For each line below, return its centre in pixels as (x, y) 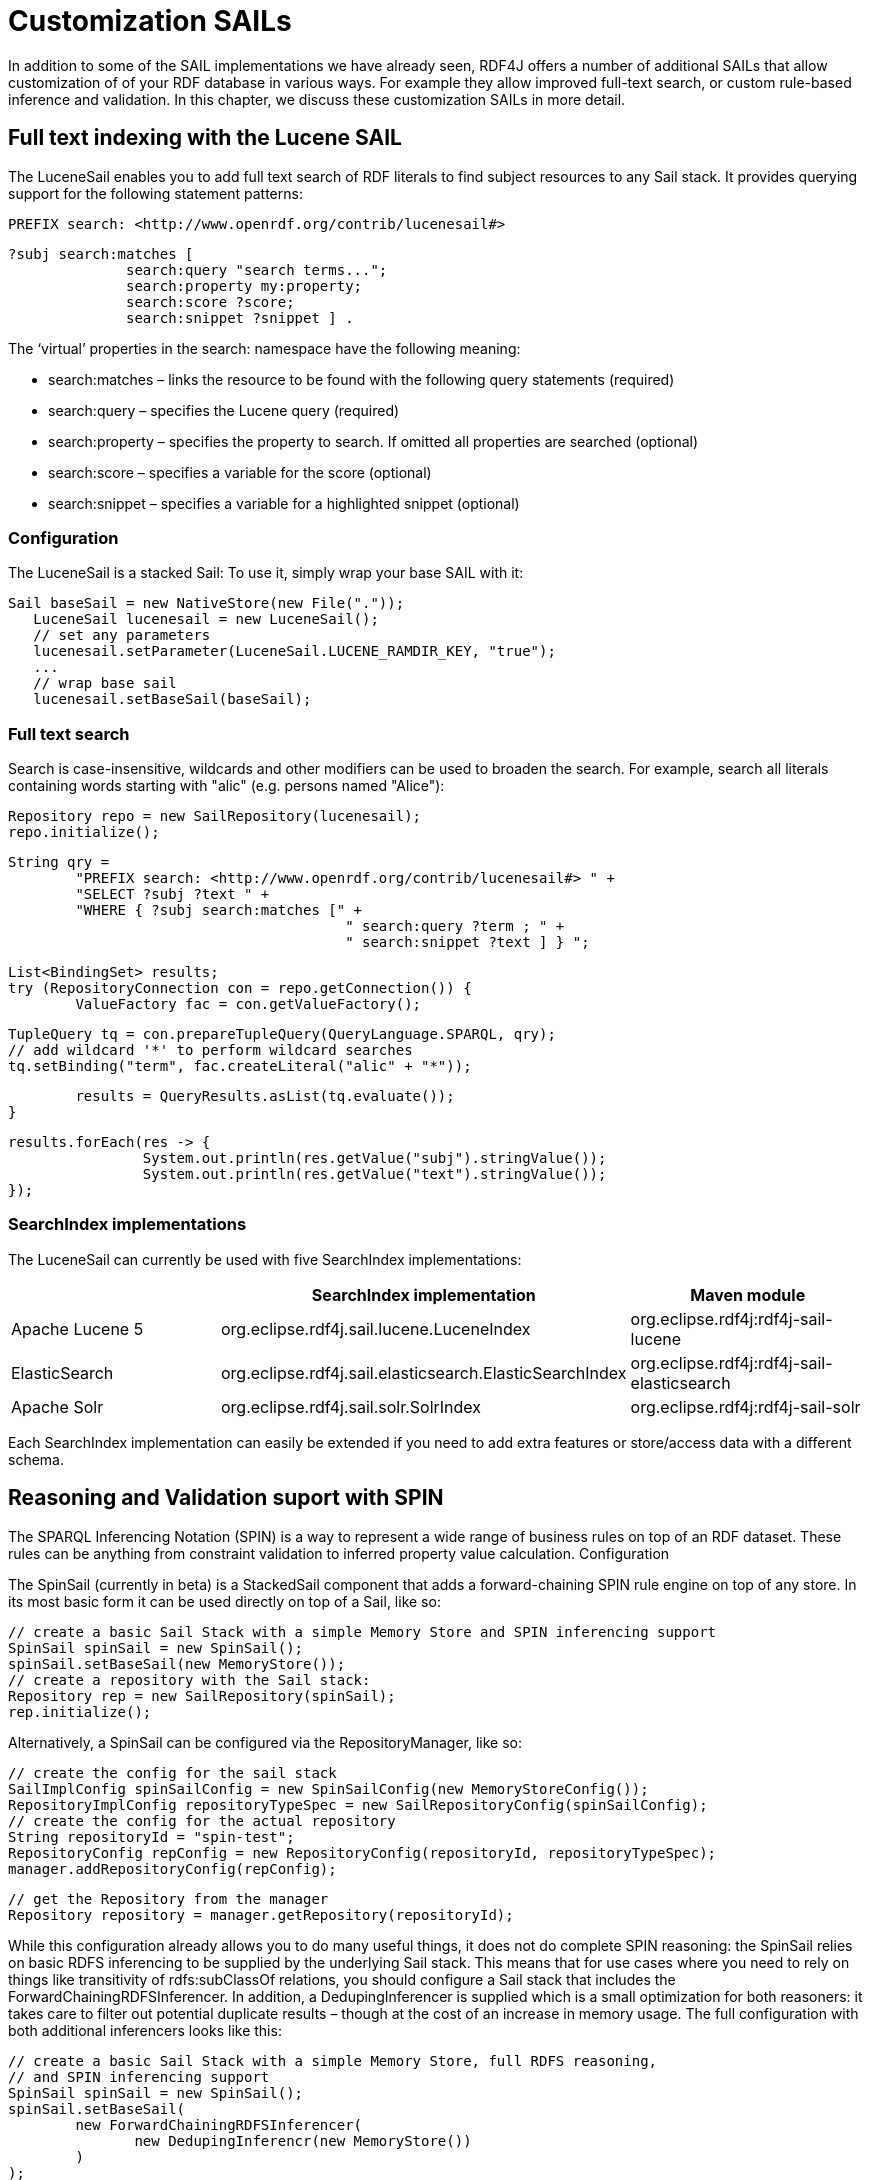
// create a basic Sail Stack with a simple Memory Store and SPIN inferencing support (362, 1631)
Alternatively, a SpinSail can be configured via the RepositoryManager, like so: (265, 1742)
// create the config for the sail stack (172, 1772)
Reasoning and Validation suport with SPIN (226, 1498)
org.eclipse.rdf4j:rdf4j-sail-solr (745, 1406)
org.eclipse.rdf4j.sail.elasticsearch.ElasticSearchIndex (424, 1372)
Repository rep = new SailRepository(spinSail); (202, 1695)
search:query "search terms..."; (257, 269)
